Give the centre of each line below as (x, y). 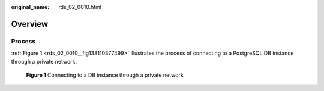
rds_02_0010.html (80, 7)
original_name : (30, 7)
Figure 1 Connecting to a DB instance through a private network (105, 75)
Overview (30, 24)
